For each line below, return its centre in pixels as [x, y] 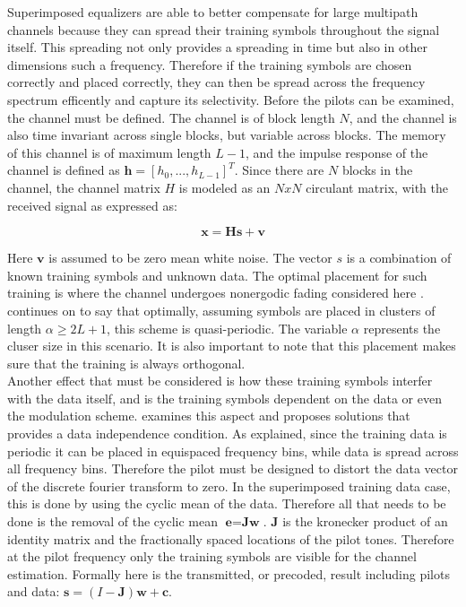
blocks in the [377, 170]
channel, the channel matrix [84, 187]
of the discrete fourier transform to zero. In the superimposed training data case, [229, 486]
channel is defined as [64, 170]
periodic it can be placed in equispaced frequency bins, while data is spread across [233, 451]
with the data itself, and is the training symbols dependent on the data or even [224, 398]
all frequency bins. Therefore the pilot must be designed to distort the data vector [233, 468]
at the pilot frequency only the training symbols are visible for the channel [212, 556]
